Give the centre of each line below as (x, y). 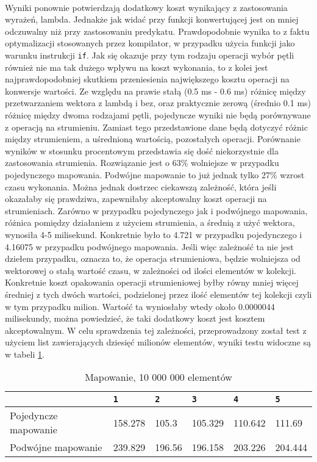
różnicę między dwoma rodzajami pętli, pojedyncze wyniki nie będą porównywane (158, 115)
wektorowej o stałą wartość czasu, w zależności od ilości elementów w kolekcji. (151, 270)
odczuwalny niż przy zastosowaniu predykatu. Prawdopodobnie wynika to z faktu (157, 31)
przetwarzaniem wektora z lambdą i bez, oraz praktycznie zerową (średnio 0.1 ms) (158, 103)
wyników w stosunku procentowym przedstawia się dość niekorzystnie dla (142, 150)
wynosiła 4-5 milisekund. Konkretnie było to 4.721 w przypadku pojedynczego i (154, 234)
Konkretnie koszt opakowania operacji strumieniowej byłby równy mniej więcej (152, 282)
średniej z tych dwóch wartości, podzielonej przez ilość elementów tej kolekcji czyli (158, 294)
